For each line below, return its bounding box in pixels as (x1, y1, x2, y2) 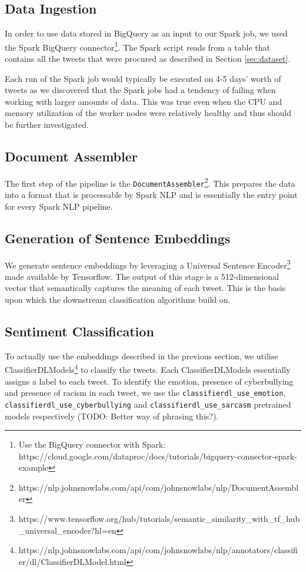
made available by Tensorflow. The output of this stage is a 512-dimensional (5, 270, 279, 282)
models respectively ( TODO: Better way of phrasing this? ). (5, 409, 219, 422)
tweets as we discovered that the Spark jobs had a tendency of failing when (5, 84, 276, 96)
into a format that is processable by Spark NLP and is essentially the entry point (5, 189, 298, 201)
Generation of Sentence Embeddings (5, 229, 231, 247)
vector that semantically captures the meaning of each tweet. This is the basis (5, 282, 286, 294)
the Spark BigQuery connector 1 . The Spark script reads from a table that (5, 39, 270, 53)
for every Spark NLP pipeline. (5, 200, 113, 212)
